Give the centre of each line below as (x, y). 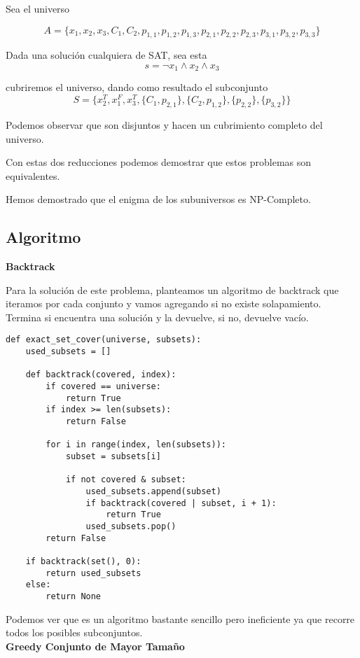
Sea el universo (38, 8)
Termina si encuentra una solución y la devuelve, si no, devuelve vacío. (157, 317)
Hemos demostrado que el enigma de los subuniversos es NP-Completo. (158, 199)
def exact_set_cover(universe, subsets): (104, 340)
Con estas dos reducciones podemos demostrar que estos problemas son (159, 162)
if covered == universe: (103, 387)
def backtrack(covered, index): (101, 375)
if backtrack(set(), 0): (83, 561)
